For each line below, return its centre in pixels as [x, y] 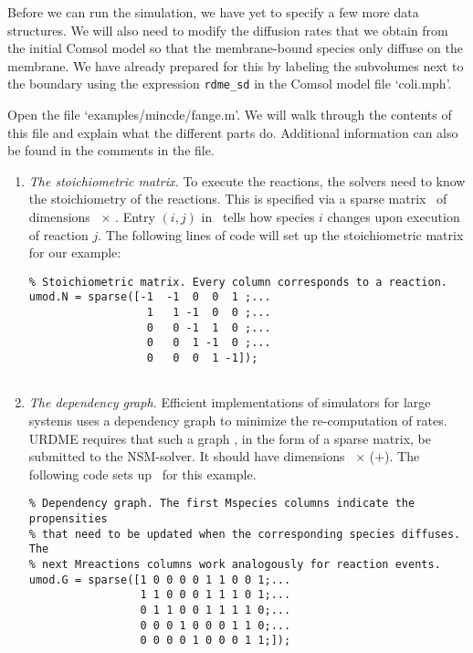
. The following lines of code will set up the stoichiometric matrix [281, 234]
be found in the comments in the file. [111, 150]
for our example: [75, 253]
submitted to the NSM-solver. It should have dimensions [187, 456]
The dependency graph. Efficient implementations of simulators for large [230, 402]
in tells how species [258, 216]
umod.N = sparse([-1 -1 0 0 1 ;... [150, 297]
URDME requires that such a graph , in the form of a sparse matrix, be [230, 438]
